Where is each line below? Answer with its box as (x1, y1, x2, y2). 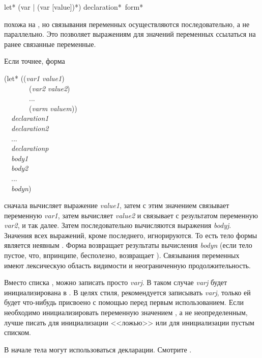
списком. (4, 327, 31, 338)
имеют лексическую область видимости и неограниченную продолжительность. (4, 260, 251, 270)
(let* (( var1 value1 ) (4, 72, 65, 83)
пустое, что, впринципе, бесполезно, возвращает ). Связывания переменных (4, 250, 240, 261)
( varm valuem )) (28, 103, 77, 113)
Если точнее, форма (4, 56, 65, 66)
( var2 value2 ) (28, 83, 70, 93)
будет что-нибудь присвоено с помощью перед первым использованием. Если (4, 297, 244, 308)
